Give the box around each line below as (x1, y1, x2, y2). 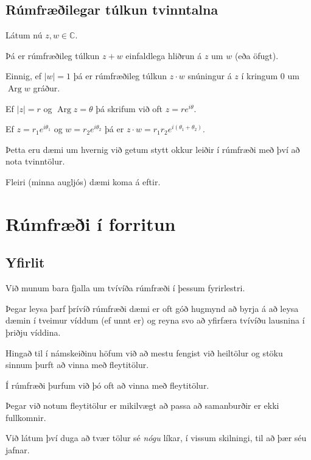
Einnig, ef (5, 69, 41, 82)
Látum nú (5, 29, 43, 41)
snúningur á (187, 69, 232, 82)
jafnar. (5, 444, 30, 456)
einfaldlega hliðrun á (125, 49, 202, 62)
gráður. (33, 81, 60, 94)
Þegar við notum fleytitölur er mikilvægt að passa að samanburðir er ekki (5, 399, 279, 412)
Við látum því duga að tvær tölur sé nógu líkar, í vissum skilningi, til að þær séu (5, 431, 307, 444)
